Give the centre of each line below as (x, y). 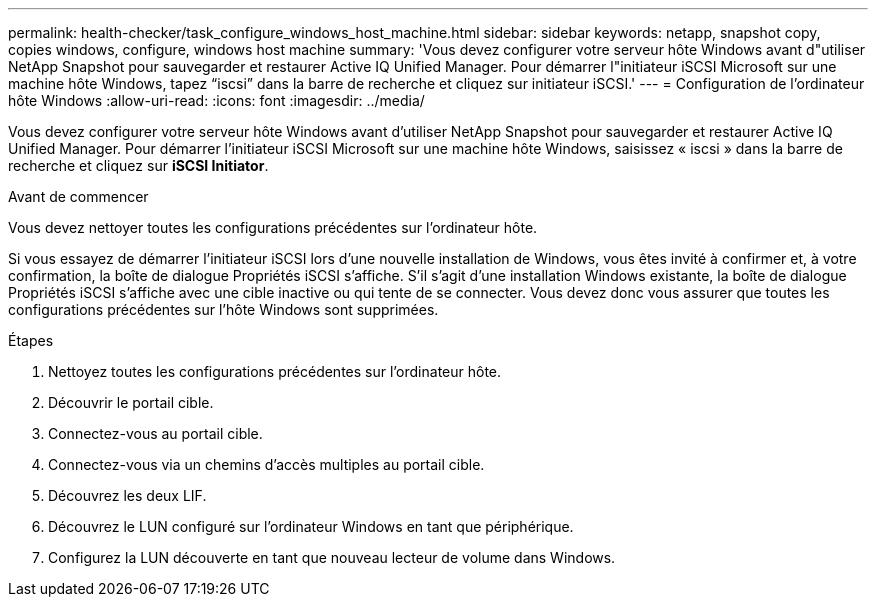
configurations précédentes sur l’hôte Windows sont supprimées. (223, 309)
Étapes (31, 340)
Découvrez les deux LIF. (127, 495)
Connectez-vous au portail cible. (155, 433)
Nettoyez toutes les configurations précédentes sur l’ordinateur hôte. (275, 371)
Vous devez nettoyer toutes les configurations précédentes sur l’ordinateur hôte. (273, 227)
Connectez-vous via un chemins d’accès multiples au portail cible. (266, 464)
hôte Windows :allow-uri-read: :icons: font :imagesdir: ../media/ (216, 100)
